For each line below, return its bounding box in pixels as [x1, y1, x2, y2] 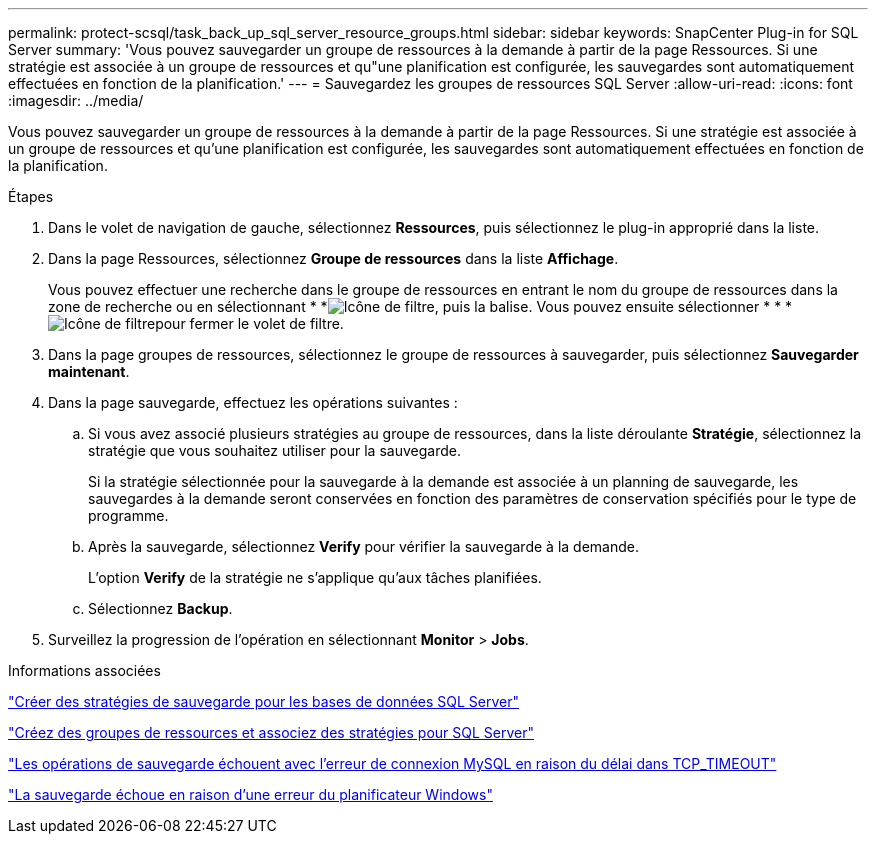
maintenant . [48, 363, 130, 380]
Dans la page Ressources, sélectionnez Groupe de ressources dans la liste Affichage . [48, 250, 619, 267]
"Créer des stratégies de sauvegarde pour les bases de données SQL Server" [8, 693, 520, 710]
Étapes [8, 188, 54, 205]
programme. [88, 507, 169, 524]
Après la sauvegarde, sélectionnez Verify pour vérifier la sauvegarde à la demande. [88, 538, 639, 555]
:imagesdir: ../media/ [8, 92, 144, 109]
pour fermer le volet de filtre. [155, 315, 344, 332]
